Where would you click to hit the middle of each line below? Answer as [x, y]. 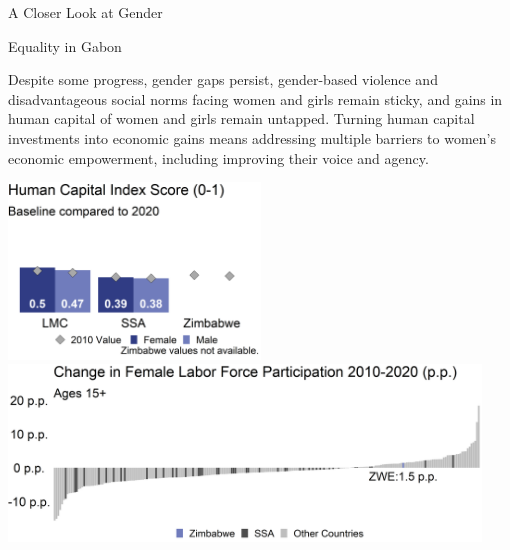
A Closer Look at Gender [85, 12]
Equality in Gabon [65, 45]
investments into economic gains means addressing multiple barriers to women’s [252, 137]
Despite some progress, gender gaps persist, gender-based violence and [223, 79]
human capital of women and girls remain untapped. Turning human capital [241, 118]
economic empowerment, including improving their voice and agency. [218, 157]
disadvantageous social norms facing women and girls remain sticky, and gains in [255, 98]
